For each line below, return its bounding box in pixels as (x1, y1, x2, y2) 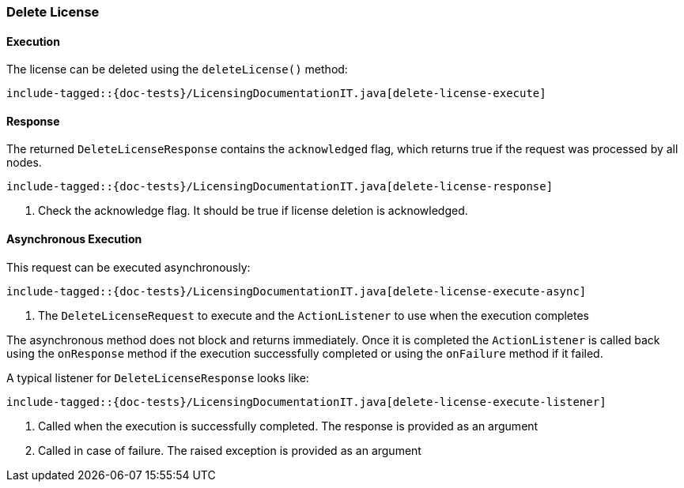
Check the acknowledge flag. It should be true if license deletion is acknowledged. (38, 204, 468, 218)
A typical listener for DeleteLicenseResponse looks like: (6, 370, 309, 385)
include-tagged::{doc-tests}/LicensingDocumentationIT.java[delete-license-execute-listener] (6, 395, 607, 408)
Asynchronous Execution (6, 232, 142, 246)
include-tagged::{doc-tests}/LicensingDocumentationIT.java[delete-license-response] (6, 180, 554, 193)
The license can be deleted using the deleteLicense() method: (6, 62, 348, 77)
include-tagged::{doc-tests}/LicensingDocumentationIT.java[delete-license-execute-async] (6, 284, 587, 298)
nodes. (6, 156, 42, 170)
